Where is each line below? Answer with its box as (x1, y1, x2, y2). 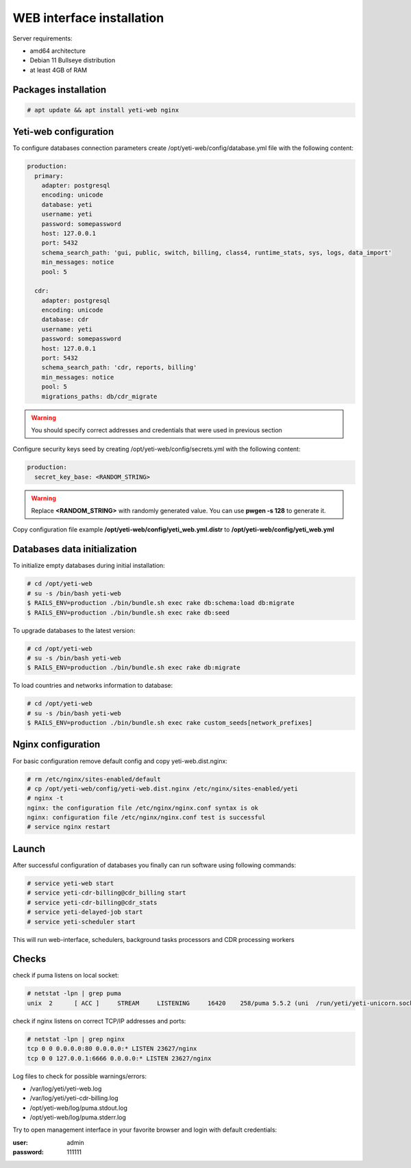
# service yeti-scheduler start (27, 918, 136, 925)
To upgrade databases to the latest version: (12, 626, 136, 634)
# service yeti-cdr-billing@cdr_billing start (27, 889, 186, 897)
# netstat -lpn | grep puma (27, 990, 121, 997)
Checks (12, 953, 47, 965)
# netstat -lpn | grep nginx (27, 1035, 125, 1043)
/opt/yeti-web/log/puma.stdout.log (29, 1104, 128, 1112)
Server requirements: (12, 34, 73, 42)
